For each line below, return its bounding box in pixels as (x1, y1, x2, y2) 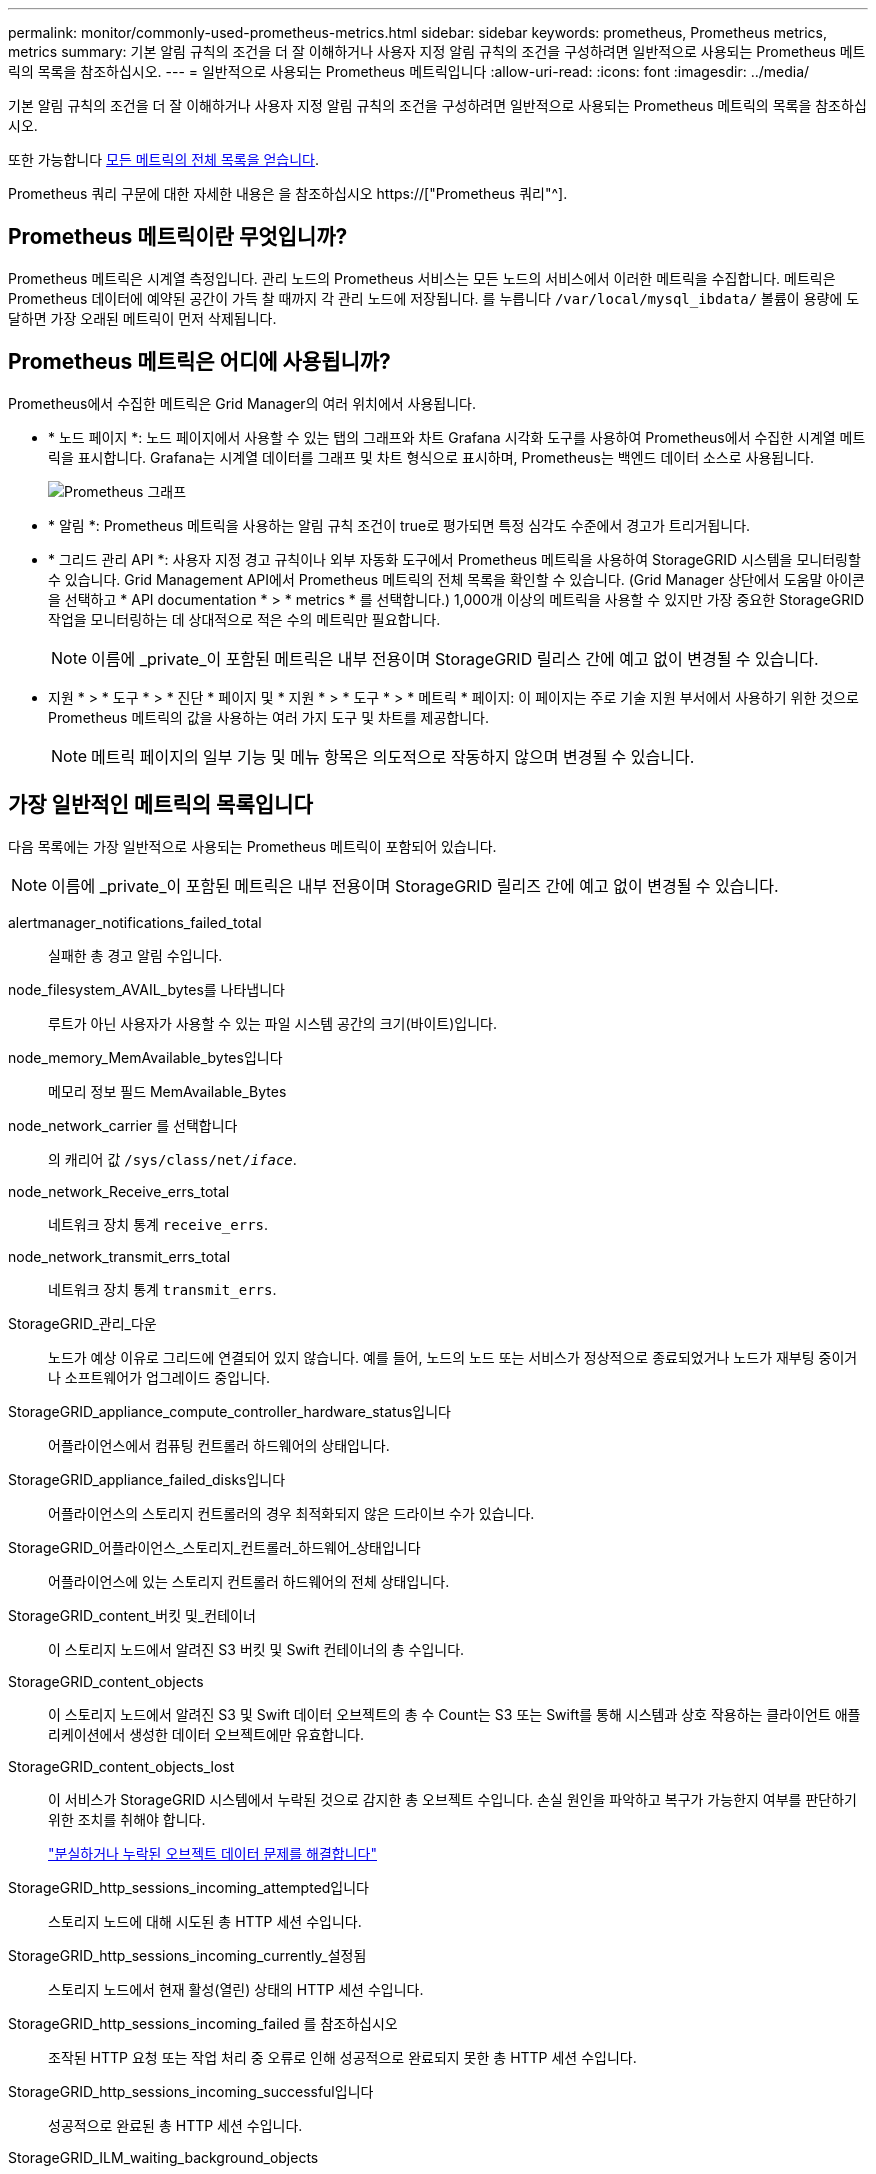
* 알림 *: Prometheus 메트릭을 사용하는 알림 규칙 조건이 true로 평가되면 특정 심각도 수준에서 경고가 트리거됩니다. (48, 516, 751, 534)
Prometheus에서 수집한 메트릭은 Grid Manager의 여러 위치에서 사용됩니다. (8, 394, 477, 412)
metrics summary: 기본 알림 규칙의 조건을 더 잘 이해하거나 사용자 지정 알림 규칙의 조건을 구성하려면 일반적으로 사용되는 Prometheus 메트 (8, 43, 866, 60)
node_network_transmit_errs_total (8, 1247, 231, 1265)
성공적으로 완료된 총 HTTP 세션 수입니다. (48, 2116, 303, 2134)
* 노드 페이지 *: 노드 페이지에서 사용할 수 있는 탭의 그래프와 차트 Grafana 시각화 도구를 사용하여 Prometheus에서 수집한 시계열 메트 (48, 428, 866, 446)
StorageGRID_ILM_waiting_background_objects (8, 2148, 319, 2166)
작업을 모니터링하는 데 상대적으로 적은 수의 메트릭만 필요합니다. (48, 610, 441, 628)
